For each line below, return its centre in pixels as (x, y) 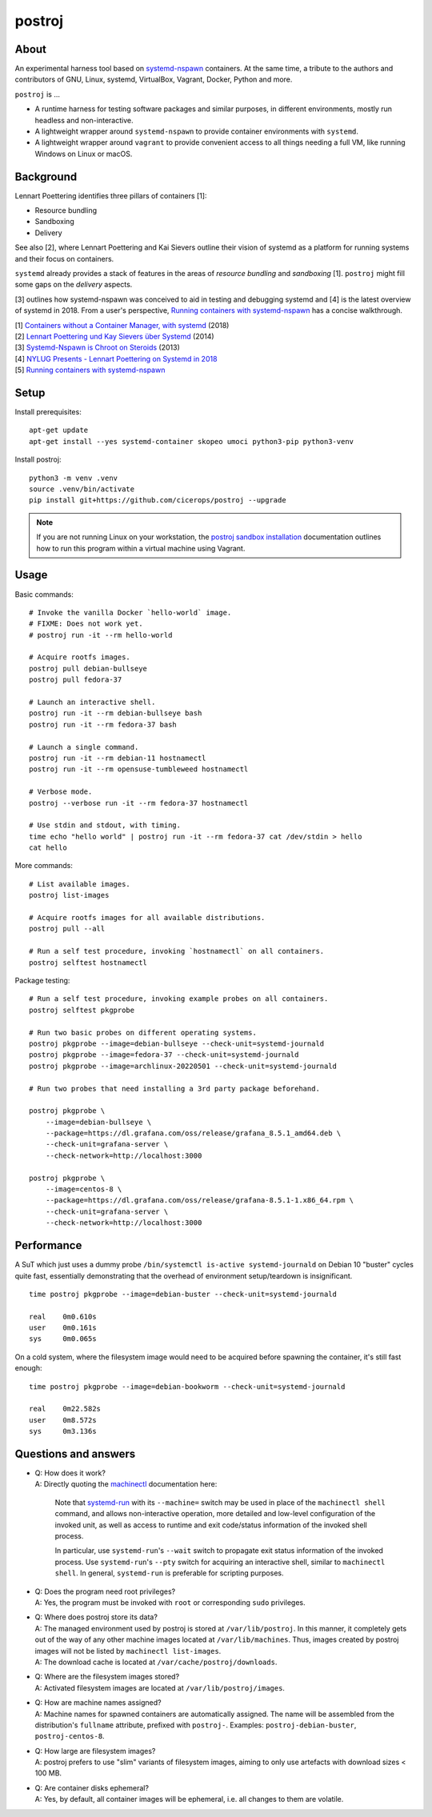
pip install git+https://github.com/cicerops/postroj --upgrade (158, 500)
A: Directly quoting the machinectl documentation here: (126, 1484)
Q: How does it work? (70, 1473)
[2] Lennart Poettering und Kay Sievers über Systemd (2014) (115, 336)
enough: (29, 1368)
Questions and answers (75, 1454)
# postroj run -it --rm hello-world (101, 635)
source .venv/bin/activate (82, 489)
